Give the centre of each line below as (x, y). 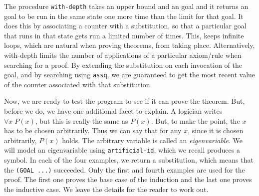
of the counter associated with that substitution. (78, 84)
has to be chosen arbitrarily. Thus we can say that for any (93, 130)
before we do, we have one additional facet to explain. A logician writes (113, 111)
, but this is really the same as (82, 120)
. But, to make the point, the (195, 120)
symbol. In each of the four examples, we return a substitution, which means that (129, 160)
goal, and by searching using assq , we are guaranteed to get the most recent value (130, 75)
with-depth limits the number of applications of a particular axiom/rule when (123, 55)
